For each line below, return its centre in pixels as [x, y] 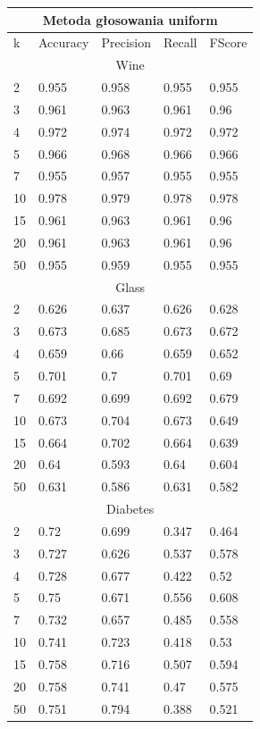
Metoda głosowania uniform [130, 19]
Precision [126, 42]
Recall [180, 42]
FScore [228, 42]
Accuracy [64, 42]
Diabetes [130, 509]
